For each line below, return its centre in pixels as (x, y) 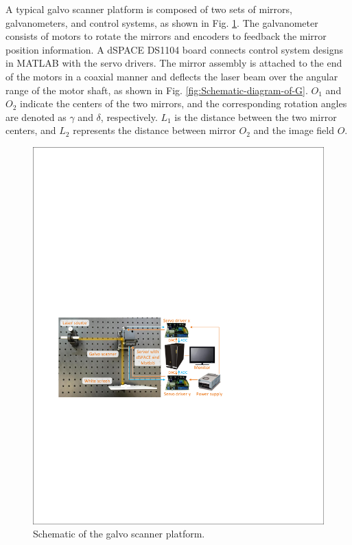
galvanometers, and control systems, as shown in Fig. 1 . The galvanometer (162, 22)
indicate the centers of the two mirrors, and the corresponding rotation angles (184, 103)
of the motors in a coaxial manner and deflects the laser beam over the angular (172, 76)
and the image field (294, 130)
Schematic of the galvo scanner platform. (119, 534)
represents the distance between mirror (154, 130)
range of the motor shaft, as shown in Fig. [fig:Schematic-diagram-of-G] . (157, 90)
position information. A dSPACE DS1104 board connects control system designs (174, 49)
